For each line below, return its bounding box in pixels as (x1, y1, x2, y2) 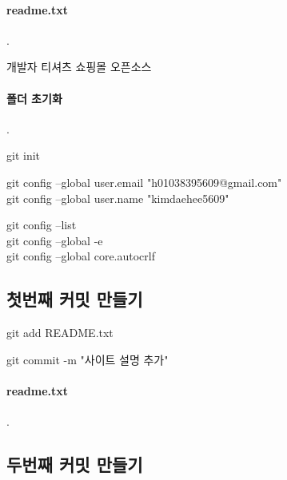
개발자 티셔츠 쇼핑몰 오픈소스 (6, 58, 152, 75)
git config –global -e (6, 232, 103, 248)
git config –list (6, 216, 77, 233)
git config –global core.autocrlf (6, 248, 155, 264)
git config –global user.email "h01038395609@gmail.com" (6, 173, 282, 190)
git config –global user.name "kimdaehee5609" (6, 189, 229, 206)
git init (6, 147, 41, 164)
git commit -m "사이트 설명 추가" (6, 351, 169, 367)
